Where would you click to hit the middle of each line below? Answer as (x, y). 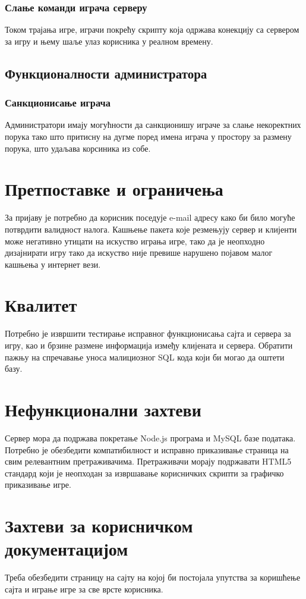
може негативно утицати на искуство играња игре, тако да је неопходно (135, 241)
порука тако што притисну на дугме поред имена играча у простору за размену (148, 136)
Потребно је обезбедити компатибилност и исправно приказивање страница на (147, 449)
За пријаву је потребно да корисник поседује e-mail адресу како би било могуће (150, 217)
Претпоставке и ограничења (114, 189)
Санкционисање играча (58, 103)
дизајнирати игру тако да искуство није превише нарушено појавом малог (139, 253)
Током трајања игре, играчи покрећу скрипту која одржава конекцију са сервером (152, 29)
